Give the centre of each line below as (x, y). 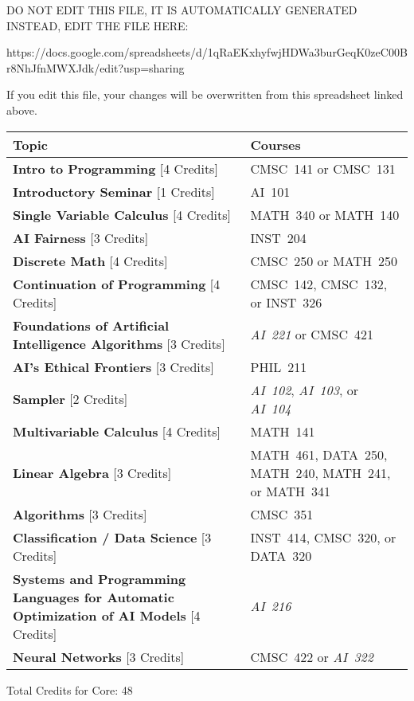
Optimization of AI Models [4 (107, 615)
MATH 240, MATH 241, (320, 472)
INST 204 (278, 237)
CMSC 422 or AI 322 (312, 656)
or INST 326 (286, 302)
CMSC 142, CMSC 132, (319, 284)
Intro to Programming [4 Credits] (115, 168)
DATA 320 (281, 555)
